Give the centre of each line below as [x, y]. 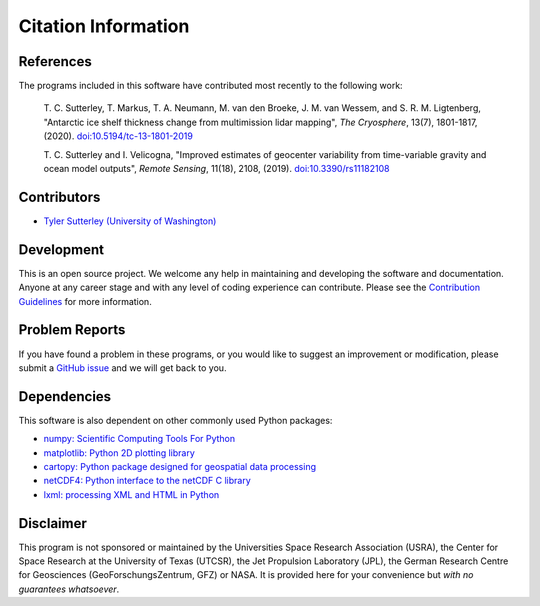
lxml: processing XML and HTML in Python [131, 494]
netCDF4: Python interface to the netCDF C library [147, 481]
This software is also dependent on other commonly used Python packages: [175, 420]
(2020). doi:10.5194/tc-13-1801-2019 [118, 136]
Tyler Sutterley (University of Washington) [130, 221]
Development [61, 249]
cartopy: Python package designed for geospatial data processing [180, 466]
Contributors [59, 196]
